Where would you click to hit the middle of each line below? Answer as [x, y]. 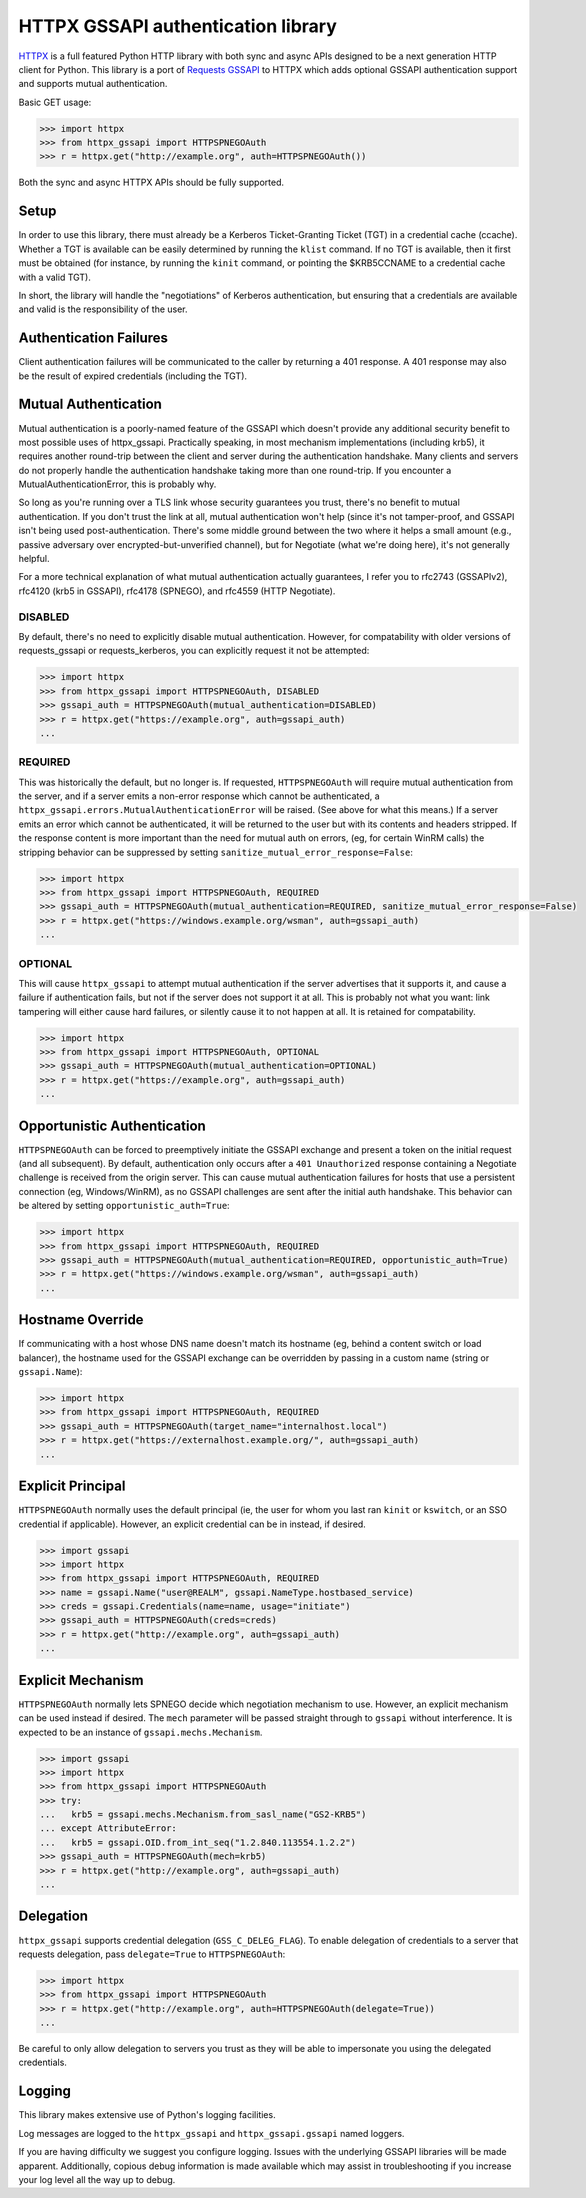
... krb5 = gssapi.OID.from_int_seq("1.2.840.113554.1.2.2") [198, 1842]
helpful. [34, 559]
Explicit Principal [72, 1486]
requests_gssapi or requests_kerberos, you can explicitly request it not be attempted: [194, 651]
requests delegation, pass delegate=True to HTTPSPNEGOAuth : [152, 1954]
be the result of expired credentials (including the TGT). [133, 376]
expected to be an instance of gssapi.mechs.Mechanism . [140, 1732]
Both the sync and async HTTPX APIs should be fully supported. [151, 182]
